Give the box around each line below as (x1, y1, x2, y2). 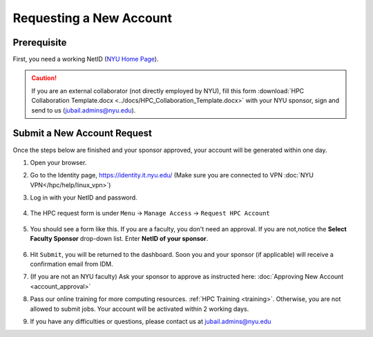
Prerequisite (12, 37, 67, 48)
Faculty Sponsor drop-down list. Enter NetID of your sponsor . (30, 235, 209, 243)
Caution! (31, 74, 57, 82)
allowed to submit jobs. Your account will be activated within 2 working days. (30, 305, 249, 313)
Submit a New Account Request (12, 128, 152, 139)
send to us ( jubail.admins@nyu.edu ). (31, 106, 136, 114)
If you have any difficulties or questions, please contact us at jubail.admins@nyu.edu (30, 318, 271, 325)
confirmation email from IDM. (30, 260, 113, 269)
